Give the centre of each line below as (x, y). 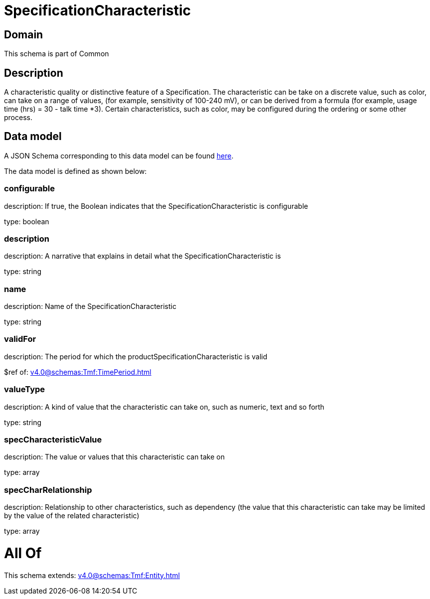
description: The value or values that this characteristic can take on (114, 457)
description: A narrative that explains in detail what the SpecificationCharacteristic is (143, 256)
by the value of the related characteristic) (72, 516)
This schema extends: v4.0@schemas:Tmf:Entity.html (92, 575)
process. (18, 118)
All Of (23, 553)
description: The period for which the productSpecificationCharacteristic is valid (136, 356)
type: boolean (27, 221)
